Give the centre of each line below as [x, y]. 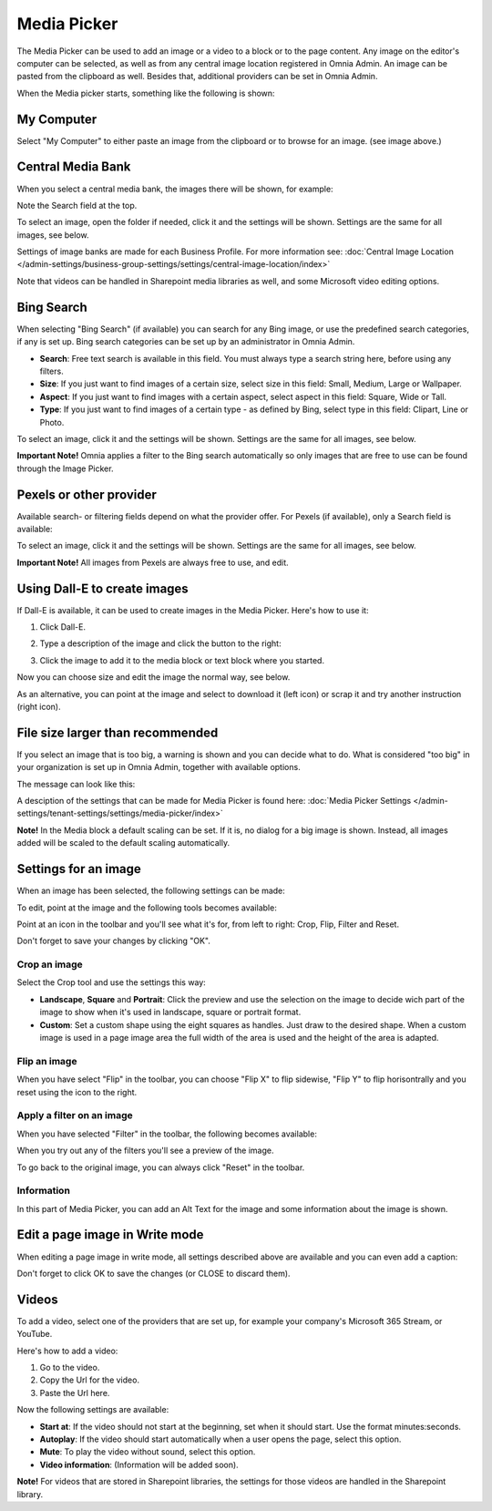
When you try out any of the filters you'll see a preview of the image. [145, 1151]
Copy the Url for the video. [90, 1380]
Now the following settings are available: [93, 1410]
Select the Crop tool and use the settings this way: [112, 982]
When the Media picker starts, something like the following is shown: [146, 93]
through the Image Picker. [65, 468]
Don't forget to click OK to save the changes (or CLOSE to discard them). [154, 1273]
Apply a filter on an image [75, 1115]
